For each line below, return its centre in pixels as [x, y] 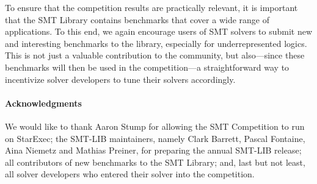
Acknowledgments [43, 103]
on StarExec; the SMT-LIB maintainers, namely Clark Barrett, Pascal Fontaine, [155, 138]
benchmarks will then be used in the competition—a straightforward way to [147, 67]
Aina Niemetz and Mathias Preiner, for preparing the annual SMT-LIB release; [153, 150]
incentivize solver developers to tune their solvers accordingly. [120, 79]
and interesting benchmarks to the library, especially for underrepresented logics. [156, 43]
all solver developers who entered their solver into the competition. [130, 174]
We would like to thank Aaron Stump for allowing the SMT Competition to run [155, 126]
